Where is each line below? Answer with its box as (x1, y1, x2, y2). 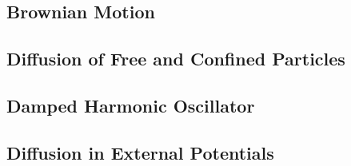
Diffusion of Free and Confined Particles (6, 46, 345, 71)
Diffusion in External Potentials (6, 140, 274, 164)
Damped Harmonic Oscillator (6, 93, 255, 117)
